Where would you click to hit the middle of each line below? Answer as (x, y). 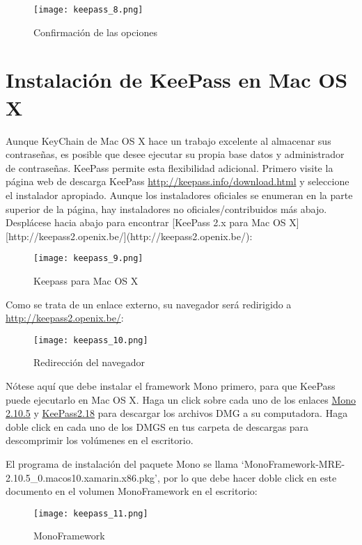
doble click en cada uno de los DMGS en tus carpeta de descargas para (157, 426)
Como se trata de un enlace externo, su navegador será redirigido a (149, 304)
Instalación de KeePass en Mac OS (177, 80)
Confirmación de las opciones (95, 32)
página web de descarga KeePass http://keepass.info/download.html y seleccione (178, 181)
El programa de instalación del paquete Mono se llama (122, 463)
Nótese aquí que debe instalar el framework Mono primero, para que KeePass (171, 386)
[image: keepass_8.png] (88, 10)
